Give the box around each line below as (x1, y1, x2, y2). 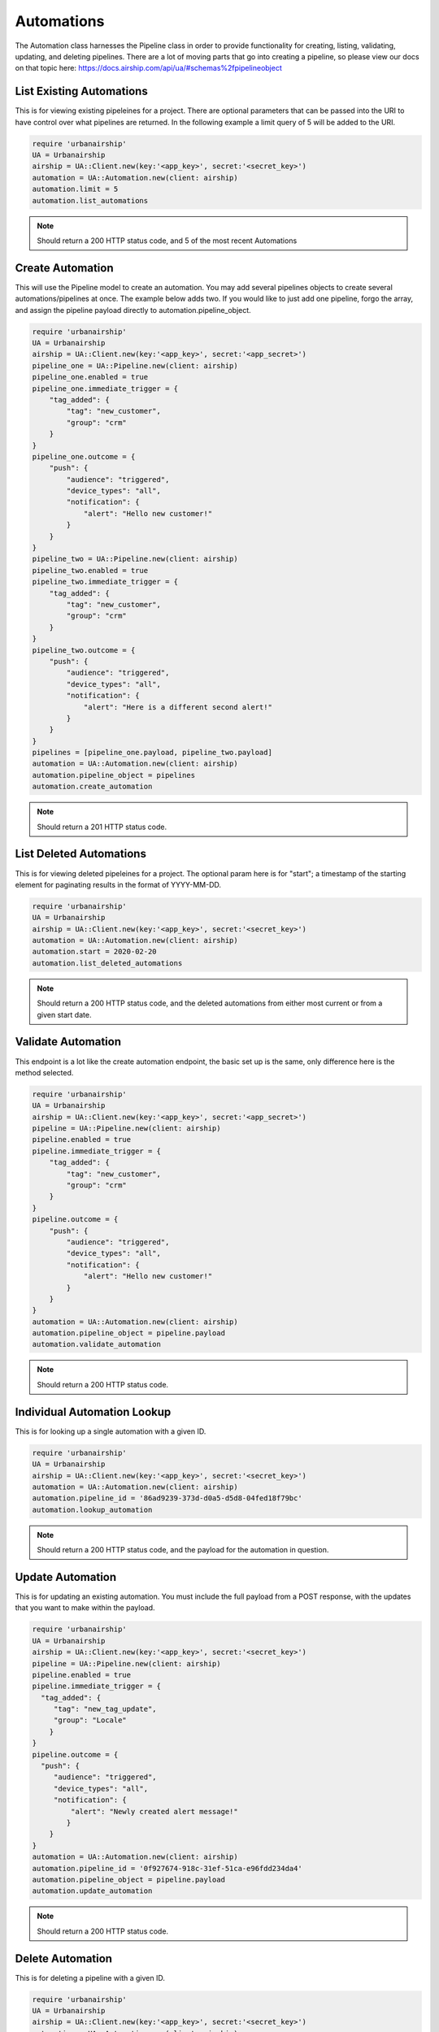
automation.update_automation (32, 1887, 153, 1895)
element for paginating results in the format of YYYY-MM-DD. (15, 879, 222, 889)
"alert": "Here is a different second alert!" (83, 702, 272, 711)
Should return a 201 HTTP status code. (37, 822, 167, 831)
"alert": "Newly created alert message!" (70, 1807, 239, 1816)
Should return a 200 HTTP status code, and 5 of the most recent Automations (37, 236, 298, 245)
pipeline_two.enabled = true (32, 566, 149, 575)
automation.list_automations (32, 196, 149, 205)
